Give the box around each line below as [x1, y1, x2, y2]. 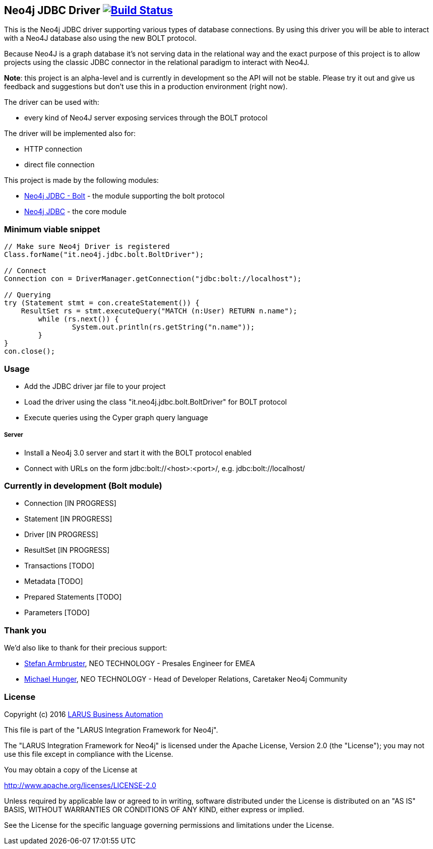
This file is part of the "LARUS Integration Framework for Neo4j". [4, 725, 218, 734]
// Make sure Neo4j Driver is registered [4, 242, 170, 251]
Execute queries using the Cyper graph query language [24, 413, 208, 422]
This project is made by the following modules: [4, 176, 159, 185]
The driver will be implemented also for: [4, 129, 136, 138]
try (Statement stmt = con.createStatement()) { [4, 299, 200, 307]
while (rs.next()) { [38, 315, 119, 323]
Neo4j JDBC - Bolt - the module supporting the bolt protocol [24, 191, 225, 201]
